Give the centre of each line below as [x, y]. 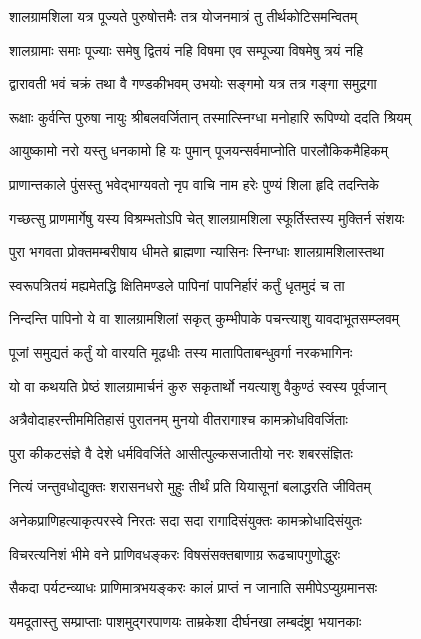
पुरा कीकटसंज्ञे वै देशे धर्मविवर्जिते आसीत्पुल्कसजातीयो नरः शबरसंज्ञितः [181, 452]
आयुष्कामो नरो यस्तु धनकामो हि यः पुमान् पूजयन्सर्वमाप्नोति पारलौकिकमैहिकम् [199, 150]
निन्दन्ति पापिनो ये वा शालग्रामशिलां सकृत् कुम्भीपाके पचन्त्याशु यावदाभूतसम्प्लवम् [204, 318]
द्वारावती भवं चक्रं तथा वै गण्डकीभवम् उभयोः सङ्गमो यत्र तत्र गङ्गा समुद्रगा [193, 83]
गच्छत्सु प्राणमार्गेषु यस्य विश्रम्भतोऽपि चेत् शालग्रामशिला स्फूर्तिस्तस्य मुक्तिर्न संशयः [207, 217]
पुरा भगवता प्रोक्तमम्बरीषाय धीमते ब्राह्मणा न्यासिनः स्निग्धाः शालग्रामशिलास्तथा [197, 251]
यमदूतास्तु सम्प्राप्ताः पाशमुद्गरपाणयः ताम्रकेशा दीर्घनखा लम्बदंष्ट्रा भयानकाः [185, 620]
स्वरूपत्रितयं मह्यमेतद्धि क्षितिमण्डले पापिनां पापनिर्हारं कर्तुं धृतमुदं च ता [177, 284]
